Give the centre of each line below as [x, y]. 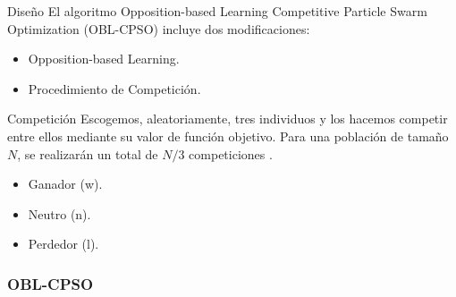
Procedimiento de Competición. [114, 88]
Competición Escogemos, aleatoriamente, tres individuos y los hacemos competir [228, 119]
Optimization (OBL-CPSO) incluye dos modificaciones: [159, 28]
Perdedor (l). [63, 244]
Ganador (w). [65, 184]
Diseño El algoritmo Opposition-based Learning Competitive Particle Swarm [217, 11]
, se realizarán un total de [88, 153]
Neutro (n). [59, 213]
